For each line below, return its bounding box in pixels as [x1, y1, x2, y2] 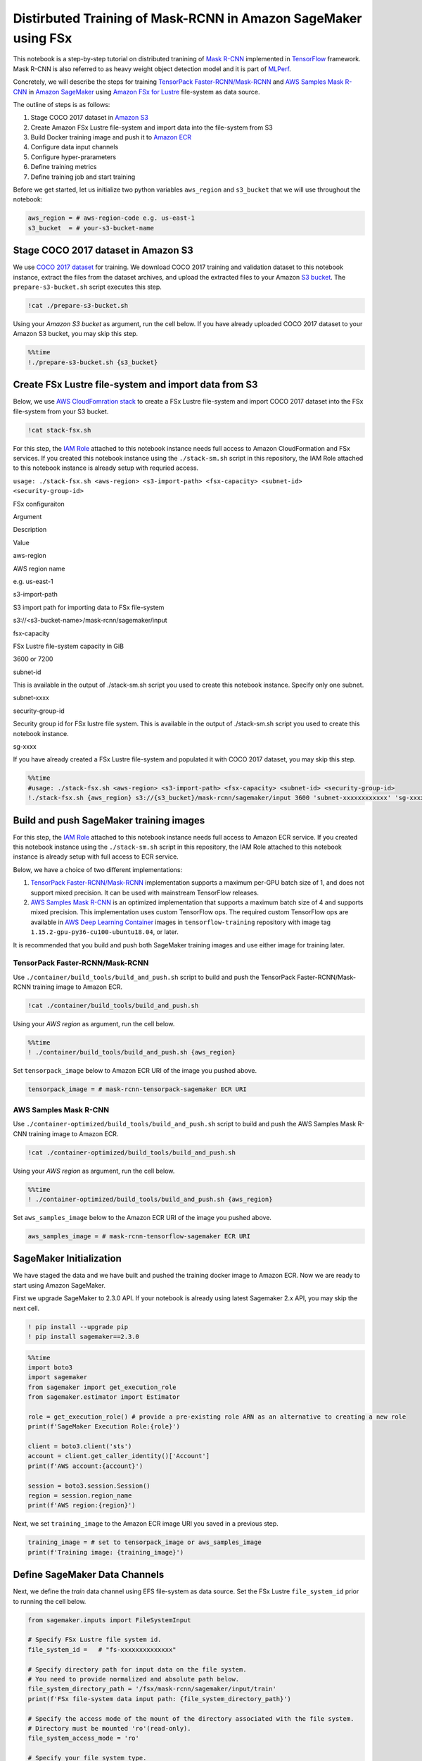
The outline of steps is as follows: [13, 100, 110, 108]
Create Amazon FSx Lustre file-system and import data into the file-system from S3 [30, 123, 274, 132]
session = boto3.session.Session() [27, 1481, 151, 1490]
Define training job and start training [30, 173, 136, 181]
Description [13, 525, 47, 534]
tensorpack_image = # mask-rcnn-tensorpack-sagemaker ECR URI [27, 1085, 247, 1093]
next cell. [13, 1304, 40, 1312]
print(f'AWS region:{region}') [27, 1501, 136, 1510]
